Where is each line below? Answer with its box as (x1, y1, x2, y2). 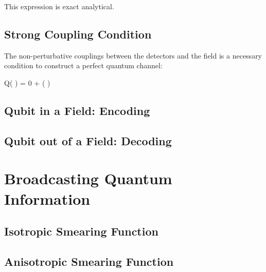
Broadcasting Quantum (4, 168, 172, 189)
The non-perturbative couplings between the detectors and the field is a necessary (4, 50, 262, 61)
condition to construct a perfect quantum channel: (4, 60, 163, 71)
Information (4, 188, 91, 209)
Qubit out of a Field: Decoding (4, 132, 172, 148)
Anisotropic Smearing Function (4, 253, 174, 269)
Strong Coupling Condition (4, 26, 152, 42)
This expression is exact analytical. (4, 1, 114, 11)
